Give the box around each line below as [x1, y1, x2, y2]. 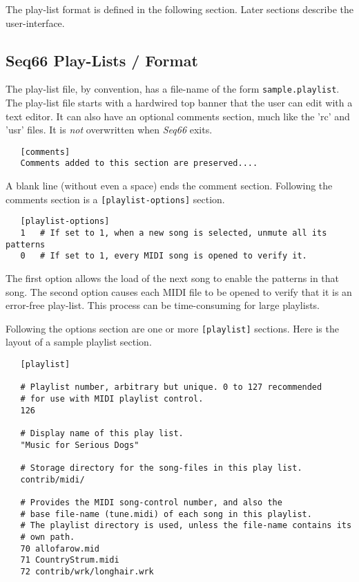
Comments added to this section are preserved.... [20, 158, 258, 169]
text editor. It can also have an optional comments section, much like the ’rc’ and [6, 109, 350, 123]
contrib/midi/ [20, 474, 85, 485]
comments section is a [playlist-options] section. [6, 191, 225, 206]
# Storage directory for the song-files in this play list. [20, 462, 302, 473]
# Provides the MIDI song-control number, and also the [20, 497, 282, 507]
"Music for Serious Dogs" [20, 440, 139, 450]
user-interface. [6, 15, 65, 30]
